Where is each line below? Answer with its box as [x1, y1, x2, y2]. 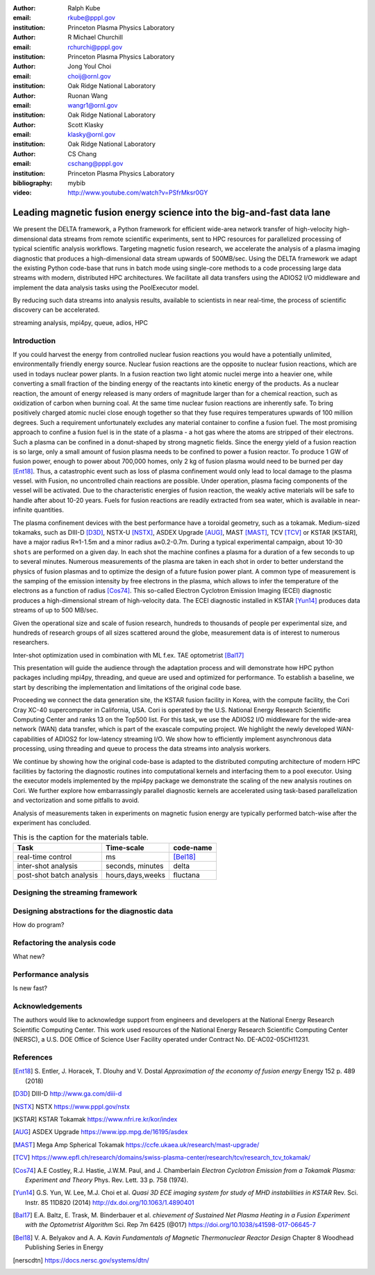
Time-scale [105, 842, 145, 852]
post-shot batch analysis [17, 870, 99, 880]
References [12, 1053, 53, 1062]
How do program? [12, 921, 65, 929]
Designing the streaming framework [12, 887, 137, 897]
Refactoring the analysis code [12, 937, 116, 947]
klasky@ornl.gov [67, 131, 116, 139]
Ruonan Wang [67, 91, 108, 100]
